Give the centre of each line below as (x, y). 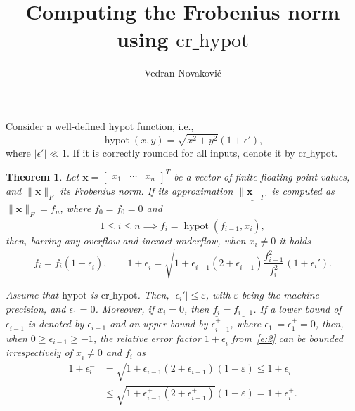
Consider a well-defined (56, 125)
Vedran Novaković (183, 73)
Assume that (32, 294)
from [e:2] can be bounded (287, 338)
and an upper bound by (159, 324)
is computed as (303, 190)
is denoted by (56, 324)
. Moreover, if (125, 308)
